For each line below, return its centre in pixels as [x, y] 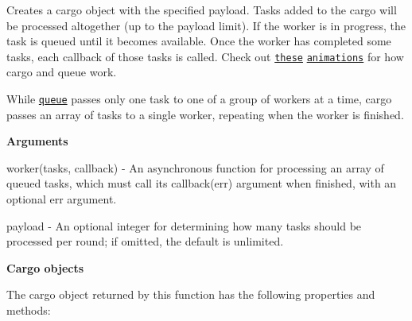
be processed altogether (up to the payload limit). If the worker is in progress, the [206, 25]
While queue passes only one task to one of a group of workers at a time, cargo [199, 99]
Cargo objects [45, 267]
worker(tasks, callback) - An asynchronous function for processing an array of [195, 167]
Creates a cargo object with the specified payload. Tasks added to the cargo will [202, 10]
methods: [29, 310]
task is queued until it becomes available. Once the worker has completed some [199, 41]
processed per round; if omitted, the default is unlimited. [145, 241]
